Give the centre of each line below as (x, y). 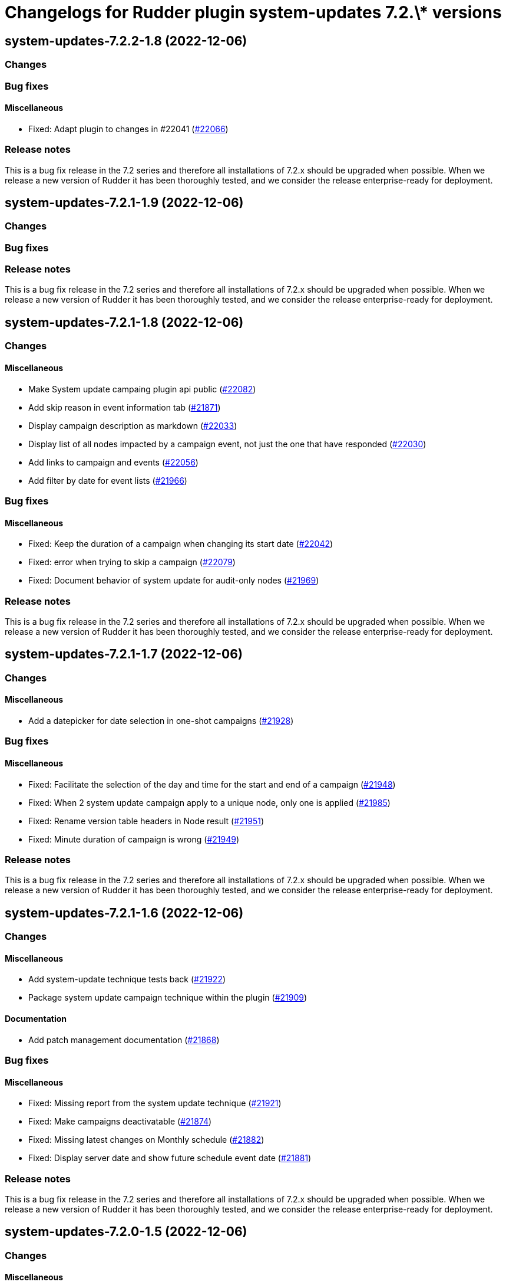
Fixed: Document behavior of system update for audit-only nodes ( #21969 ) (174, 581)
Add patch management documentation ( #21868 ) (124, 1040)
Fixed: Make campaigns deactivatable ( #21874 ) (120, 1122)
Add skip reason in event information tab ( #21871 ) (125, 407)
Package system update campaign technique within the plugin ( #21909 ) (168, 998)
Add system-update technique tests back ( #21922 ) (127, 979)
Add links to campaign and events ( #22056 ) (113, 462)
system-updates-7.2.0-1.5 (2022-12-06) (126, 1232)
